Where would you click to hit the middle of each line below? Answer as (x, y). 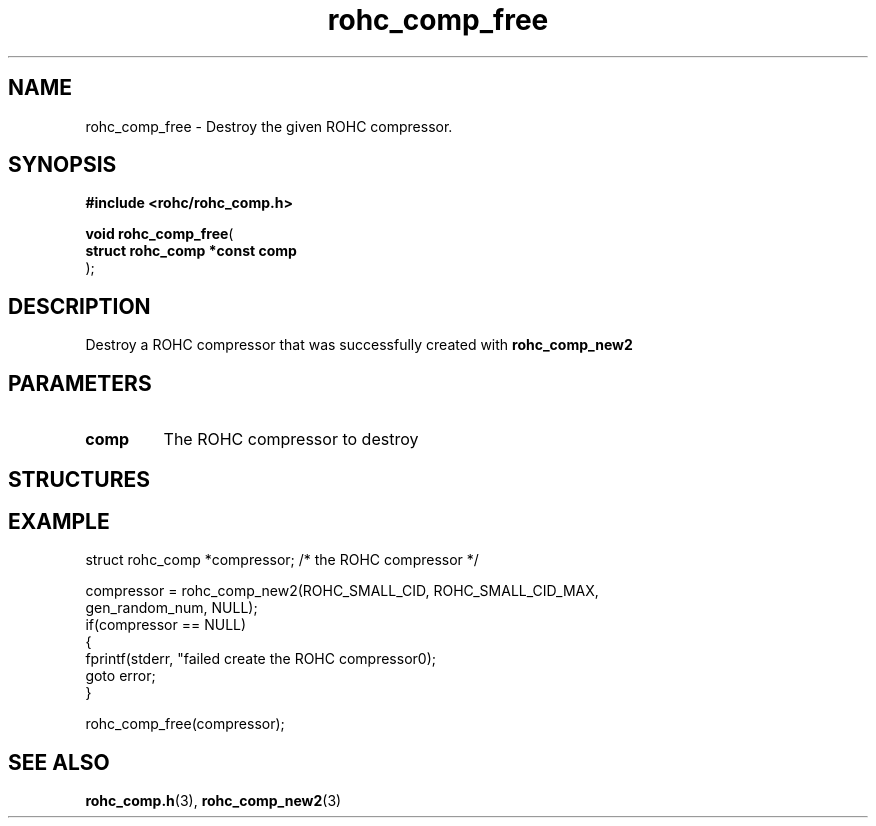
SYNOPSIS (62, 165)
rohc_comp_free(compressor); (185, 724)
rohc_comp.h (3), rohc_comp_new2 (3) (213, 801)
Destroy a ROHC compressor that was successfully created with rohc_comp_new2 (359, 345)
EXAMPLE (59, 521)
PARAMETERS (80, 383)
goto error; (120, 676)
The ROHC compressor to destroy (291, 439)
